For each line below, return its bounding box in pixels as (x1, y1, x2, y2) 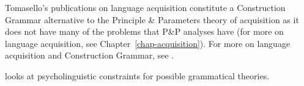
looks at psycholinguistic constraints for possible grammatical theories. (5, 69, 270, 82)
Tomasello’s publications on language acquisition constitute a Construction (5, 1, 286, 13)
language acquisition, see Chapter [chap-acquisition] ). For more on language (5, 37, 291, 49)
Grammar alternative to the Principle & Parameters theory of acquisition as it (5, 13, 299, 26)
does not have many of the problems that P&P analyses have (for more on (5, 25, 284, 38)
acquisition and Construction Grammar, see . (5, 49, 174, 62)
